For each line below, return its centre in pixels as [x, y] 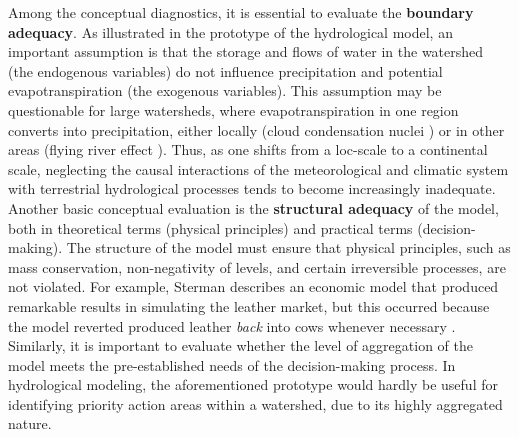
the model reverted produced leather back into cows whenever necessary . [232, 325]
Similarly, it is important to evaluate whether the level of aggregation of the [240, 345]
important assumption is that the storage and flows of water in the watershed [246, 51]
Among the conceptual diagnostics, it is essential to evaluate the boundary [241, 12]
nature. [30, 423]
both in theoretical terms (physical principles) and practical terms [210, 227]
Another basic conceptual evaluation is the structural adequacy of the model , [253, 207]
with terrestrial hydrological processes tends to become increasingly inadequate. [252, 188]
